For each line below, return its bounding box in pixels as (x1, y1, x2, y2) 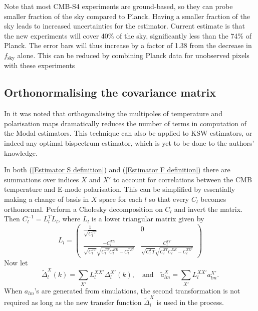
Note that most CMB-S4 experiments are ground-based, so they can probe (4, 1, 233, 11)
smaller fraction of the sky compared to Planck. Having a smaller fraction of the (4, 11, 250, 21)
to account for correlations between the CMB (113, 174, 252, 184)
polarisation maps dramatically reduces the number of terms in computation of (4, 118, 246, 128)
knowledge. (4, 147, 38, 158)
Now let (4, 257, 28, 268)
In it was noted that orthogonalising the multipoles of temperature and (4, 108, 222, 119)
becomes (200, 193, 226, 204)
